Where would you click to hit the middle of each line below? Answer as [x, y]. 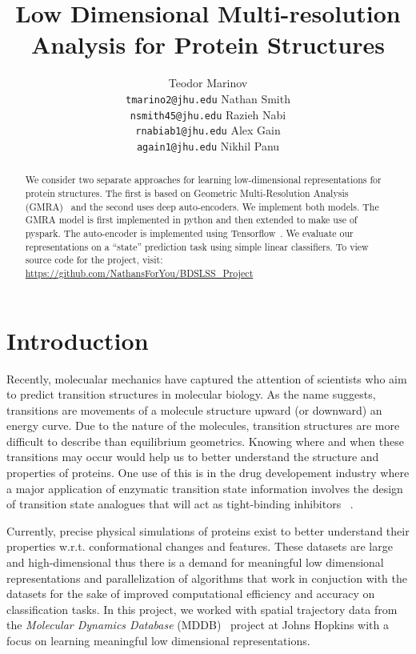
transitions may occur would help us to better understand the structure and [193, 457]
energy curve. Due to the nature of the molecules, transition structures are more [203, 425]
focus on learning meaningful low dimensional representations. [158, 641]
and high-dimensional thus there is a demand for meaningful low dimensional [195, 562]
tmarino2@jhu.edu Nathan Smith [208, 98]
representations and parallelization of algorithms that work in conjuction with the [207, 578]
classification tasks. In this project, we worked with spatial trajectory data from [202, 609]
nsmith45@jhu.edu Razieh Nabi [208, 114]
